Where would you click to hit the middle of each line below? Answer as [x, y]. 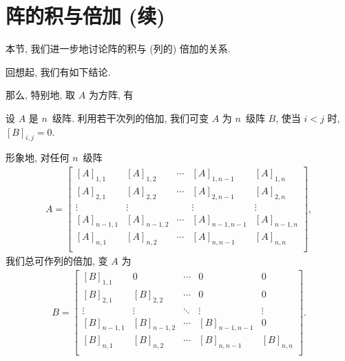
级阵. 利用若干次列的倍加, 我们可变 [130, 117]
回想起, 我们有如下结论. [58, 71]
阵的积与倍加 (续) [85, 16]
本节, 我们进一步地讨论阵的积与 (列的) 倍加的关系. [118, 49]
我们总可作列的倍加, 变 [57, 261]
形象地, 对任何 [38, 157]
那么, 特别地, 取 [41, 95]
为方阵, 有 [111, 95]
